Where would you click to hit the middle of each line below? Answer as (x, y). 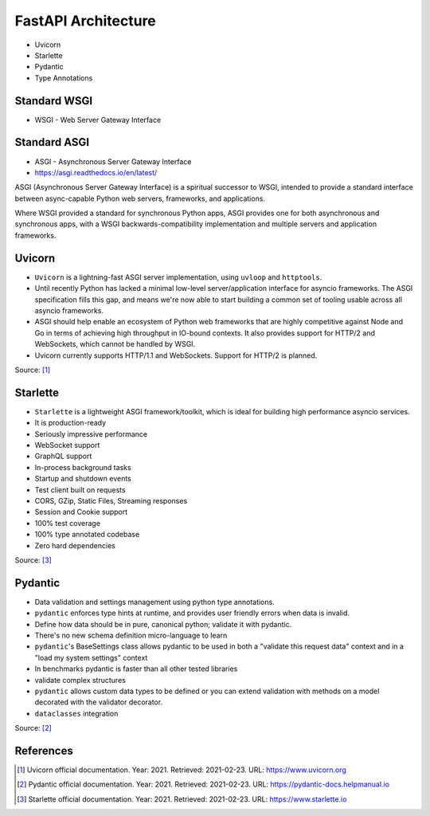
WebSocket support (67, 445)
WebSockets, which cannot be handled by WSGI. (115, 344)
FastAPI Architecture (86, 21)
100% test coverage (68, 523)
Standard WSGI (54, 101)
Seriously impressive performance (91, 433)
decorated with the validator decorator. (99, 702)
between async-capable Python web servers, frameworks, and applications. (140, 198)
